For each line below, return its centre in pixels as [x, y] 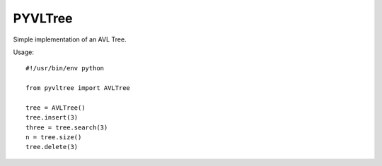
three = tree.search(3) [67, 127]
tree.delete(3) [52, 147]
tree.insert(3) [52, 117]
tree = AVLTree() [56, 108]
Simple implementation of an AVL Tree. [70, 39]
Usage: [24, 52]
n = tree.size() [54, 138]
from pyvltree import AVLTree [78, 88]
